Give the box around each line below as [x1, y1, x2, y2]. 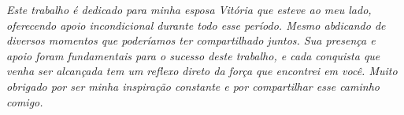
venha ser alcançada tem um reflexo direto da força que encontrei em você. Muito [6, 63, 398, 79]
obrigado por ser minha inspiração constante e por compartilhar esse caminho [6, 77, 380, 94]
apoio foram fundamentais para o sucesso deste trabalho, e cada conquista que [6, 47, 380, 63]
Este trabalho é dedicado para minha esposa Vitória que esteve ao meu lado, [6, 2, 372, 17]
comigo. [6, 93, 43, 110]
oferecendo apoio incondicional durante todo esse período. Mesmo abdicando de [6, 16, 386, 33]
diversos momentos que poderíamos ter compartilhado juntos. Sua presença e [6, 32, 376, 49]
